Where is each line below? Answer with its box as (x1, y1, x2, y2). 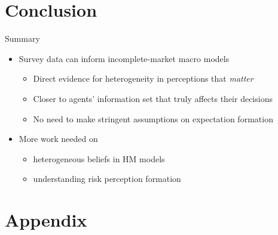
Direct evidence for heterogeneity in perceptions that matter (33, 72, 253, 85)
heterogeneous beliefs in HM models (33, 152, 165, 165)
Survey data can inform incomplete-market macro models (19, 52, 230, 64)
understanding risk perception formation (33, 172, 181, 185)
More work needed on (19, 132, 98, 145)
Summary (5, 32, 40, 45)
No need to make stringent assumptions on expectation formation (33, 112, 273, 125)
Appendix (5, 208, 87, 232)
